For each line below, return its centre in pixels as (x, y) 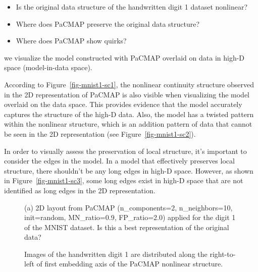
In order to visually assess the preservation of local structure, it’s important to (125, 151)
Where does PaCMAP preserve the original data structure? (108, 23)
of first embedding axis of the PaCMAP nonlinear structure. (130, 264)
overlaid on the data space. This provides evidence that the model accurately (123, 104)
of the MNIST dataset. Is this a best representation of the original (127, 227)
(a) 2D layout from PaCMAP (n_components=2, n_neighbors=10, (128, 207)
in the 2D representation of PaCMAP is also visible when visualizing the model (127, 94)
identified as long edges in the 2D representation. (80, 190)
